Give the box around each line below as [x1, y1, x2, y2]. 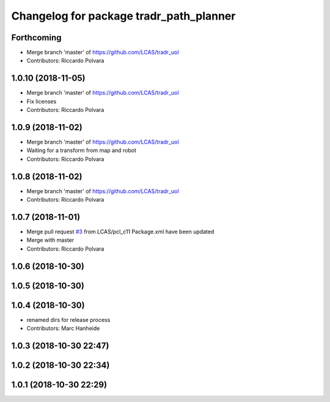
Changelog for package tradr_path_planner [11, 9, 236, 23]
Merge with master [26, 236, 75, 244]
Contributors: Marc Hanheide [26, 324, 100, 332]
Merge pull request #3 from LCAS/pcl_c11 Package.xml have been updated [26, 228, 215, 235]
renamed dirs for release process [26, 316, 111, 323]
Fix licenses [26, 98, 57, 105]
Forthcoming [11, 32, 62, 43]
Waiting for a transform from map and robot [26, 147, 137, 154]
